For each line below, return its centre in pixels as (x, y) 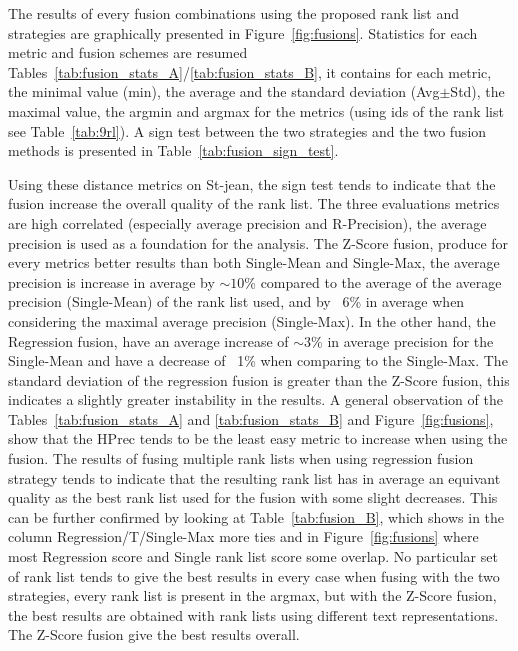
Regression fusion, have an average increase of (148, 340)
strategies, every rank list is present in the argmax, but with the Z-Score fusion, (252, 595)
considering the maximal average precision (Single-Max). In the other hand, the (252, 320)
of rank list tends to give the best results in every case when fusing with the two (254, 575)
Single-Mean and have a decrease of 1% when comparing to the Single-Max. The (258, 360)
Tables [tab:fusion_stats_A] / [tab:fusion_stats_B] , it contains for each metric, (250, 71)
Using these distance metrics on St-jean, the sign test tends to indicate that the (252, 183)
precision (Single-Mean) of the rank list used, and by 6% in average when (236, 301)
